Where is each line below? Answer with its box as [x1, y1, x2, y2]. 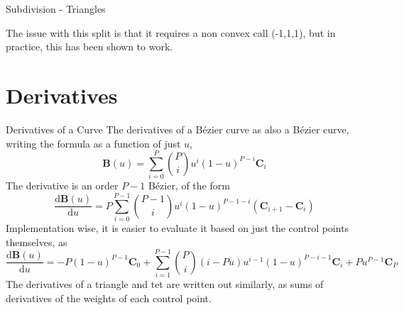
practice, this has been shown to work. [6, 39, 173, 54]
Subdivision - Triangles [6, 1, 106, 16]
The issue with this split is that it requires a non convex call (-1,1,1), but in [6, 25, 336, 40]
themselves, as [6, 234, 67, 249]
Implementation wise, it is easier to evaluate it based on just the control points [6, 220, 349, 235]
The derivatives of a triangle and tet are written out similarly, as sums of [6, 277, 324, 292]
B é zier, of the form [148, 178, 230, 193]
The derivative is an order [6, 178, 119, 193]
